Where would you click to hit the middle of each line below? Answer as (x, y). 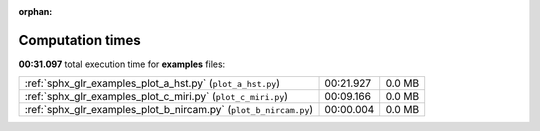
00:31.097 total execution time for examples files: (122, 64)
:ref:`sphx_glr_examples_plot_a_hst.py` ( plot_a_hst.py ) (152, 83)
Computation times (79, 40)
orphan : (35, 11)
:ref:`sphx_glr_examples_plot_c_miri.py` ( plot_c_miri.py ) (156, 97)
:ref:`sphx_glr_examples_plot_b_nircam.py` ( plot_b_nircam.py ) (169, 110)
